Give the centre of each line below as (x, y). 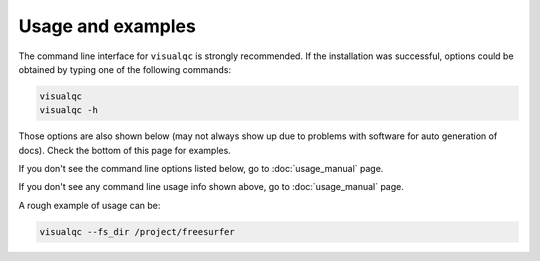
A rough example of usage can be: (89, 205)
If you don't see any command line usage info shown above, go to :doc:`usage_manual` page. (211, 187)
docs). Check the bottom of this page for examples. (125, 150)
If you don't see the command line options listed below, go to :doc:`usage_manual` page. (201, 169)
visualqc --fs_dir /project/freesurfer (137, 231)
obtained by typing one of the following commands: (125, 69)
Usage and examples (107, 26)
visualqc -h (69, 110)
